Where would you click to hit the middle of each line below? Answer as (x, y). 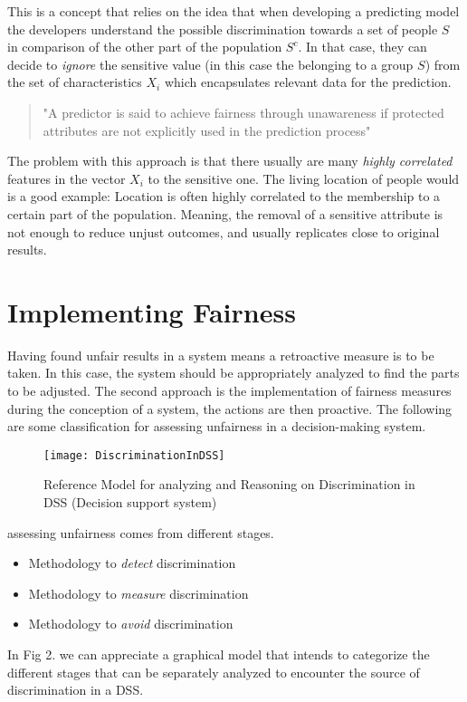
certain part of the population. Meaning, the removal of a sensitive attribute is (225, 213)
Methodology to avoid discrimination (131, 624)
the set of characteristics (75, 82)
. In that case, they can (362, 47)
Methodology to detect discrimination (132, 563)
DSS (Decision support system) (130, 502)
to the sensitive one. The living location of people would (304, 178)
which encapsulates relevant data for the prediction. (308, 82)
